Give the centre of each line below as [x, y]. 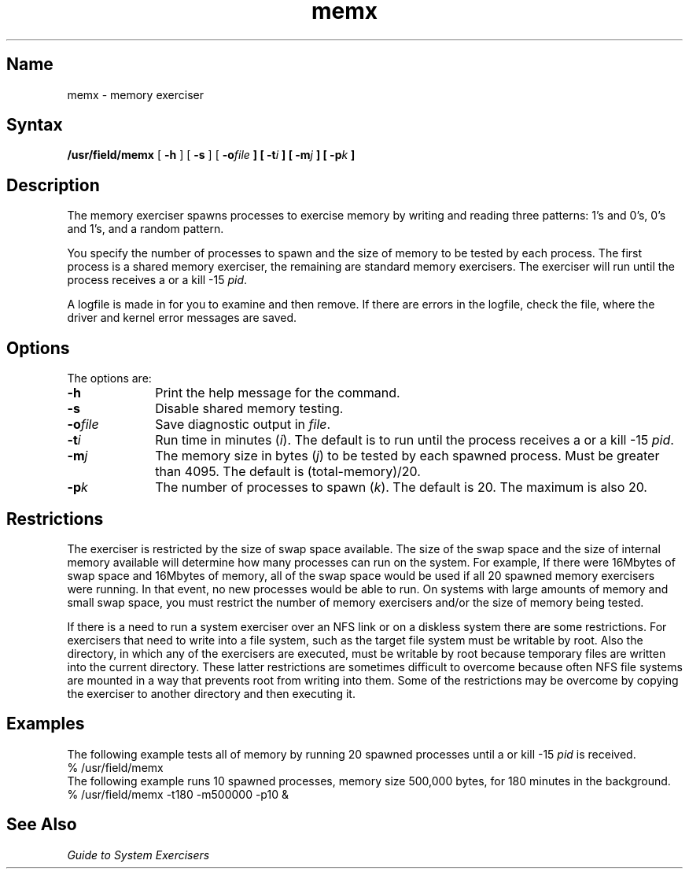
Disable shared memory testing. [249, 409]
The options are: [109, 378]
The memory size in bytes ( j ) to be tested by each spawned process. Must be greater [407, 456]
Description [53, 185]
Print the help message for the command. [278, 393]
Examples [46, 724]
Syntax [35, 125]
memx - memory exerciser [136, 94]
